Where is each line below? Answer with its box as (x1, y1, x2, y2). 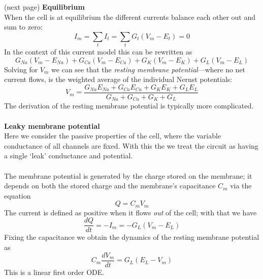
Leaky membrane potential (4, 120, 100, 131)
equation (4, 190, 31, 201)
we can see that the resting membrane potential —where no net (51, 64, 246, 74)
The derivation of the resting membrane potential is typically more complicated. (4, 100, 254, 111)
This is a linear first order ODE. (4, 266, 105, 277)
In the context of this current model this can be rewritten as (4, 46, 192, 57)
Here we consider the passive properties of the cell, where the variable (4, 130, 221, 141)
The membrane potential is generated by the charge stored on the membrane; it (4, 170, 252, 181)
